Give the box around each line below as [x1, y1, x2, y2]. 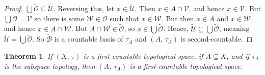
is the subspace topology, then [4, 60, 95, 71]
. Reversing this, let [53, 3, 115, 14]
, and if [226, 51, 250, 61]
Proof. [4, 3, 23, 14]
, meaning [219, 23, 250, 33]
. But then [161, 13, 194, 23]
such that [110, 13, 139, 23]
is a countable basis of [54, 33, 123, 44]
